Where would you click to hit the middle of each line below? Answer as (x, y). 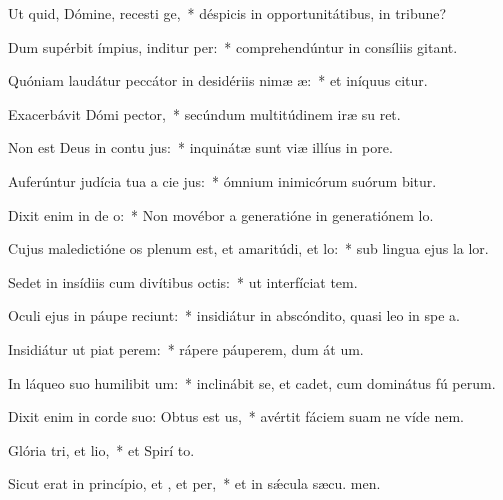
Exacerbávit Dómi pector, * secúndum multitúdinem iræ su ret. (204, 113)
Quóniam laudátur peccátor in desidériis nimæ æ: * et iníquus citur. (218, 80)
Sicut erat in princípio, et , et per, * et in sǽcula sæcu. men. (194, 483)
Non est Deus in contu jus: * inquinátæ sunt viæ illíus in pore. (200, 147)
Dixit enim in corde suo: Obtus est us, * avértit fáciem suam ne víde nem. (236, 416)
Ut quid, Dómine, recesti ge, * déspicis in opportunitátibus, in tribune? (227, 13)
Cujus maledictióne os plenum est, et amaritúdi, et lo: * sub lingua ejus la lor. (248, 248)
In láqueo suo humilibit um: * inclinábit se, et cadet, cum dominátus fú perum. (252, 382)
